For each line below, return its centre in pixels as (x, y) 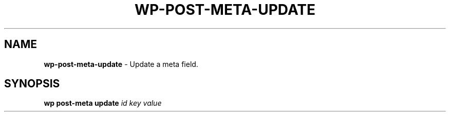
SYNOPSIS (32, 84)
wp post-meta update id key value (103, 103)
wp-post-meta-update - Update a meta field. (121, 64)
